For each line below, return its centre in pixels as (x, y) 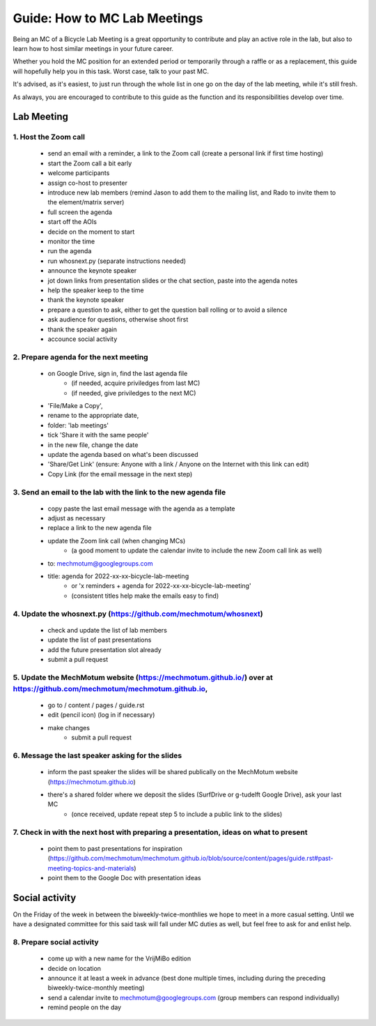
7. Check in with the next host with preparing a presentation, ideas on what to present (160, 832)
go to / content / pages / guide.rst (96, 705)
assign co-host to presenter (88, 183)
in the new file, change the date (93, 445)
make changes (69, 727)
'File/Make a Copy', (76, 406)
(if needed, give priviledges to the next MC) (134, 393)
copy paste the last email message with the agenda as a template (142, 508)
